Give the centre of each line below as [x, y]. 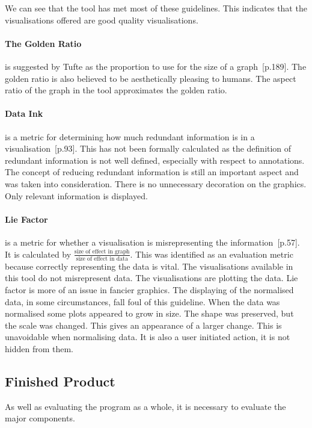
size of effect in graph [102, 252]
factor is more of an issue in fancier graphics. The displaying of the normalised [149, 290]
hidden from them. [39, 348]
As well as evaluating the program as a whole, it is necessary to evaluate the [145, 406]
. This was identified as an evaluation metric [212, 254]
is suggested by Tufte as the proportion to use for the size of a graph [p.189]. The [156, 66]
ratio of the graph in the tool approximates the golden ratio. [116, 90]
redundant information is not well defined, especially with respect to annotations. [155, 160]
